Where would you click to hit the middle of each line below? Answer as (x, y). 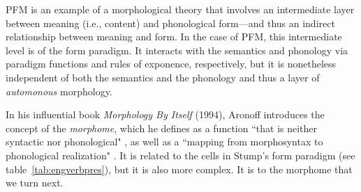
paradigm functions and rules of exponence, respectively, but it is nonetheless (171, 64)
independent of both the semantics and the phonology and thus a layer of (163, 77)
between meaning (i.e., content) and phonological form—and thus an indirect (170, 23)
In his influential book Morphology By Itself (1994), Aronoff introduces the (165, 114)
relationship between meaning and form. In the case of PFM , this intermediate (174, 37)
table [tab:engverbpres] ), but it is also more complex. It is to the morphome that (179, 169)
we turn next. (35, 183)
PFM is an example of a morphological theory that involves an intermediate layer (180, 9)
